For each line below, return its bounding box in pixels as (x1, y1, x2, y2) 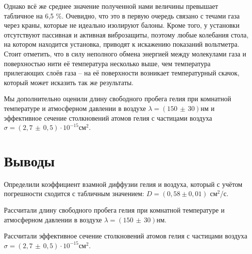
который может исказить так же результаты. (4, 77, 134, 87)
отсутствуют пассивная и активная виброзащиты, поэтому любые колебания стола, (4, 29, 249, 39)
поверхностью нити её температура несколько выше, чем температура (4, 58, 211, 68)
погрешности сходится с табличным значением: (4, 188, 144, 199)
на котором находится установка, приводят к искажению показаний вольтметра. (4, 39, 239, 49)
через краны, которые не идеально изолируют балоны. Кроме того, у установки (4, 20, 240, 30)
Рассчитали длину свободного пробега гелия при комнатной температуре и (4, 205, 225, 215)
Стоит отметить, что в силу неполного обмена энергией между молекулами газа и (4, 48, 247, 58)
